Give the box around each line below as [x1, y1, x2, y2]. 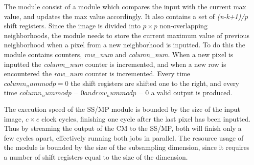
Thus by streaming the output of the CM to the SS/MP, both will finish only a [4, 123, 242, 133]
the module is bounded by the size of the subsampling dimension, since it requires [4, 142, 250, 152]
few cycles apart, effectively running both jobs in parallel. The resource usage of [4, 132, 244, 143]
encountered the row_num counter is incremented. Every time [4, 68, 190, 79]
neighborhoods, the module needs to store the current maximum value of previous [4, 30, 250, 40]
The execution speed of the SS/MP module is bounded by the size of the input [4, 103, 241, 114]
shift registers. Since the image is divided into [4, 21, 141, 31]
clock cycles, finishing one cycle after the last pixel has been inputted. [41, 113, 251, 124]
